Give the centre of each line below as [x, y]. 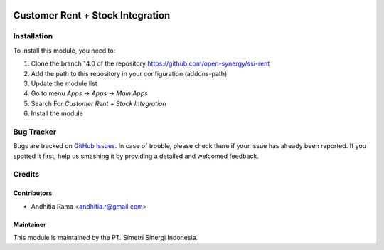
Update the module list [64, 83]
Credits [26, 175]
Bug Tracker [35, 132]
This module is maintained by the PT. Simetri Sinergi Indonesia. [106, 237]
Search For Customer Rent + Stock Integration [98, 103]
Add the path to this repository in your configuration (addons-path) [129, 73]
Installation [33, 36]
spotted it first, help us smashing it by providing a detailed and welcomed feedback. [136, 156]
